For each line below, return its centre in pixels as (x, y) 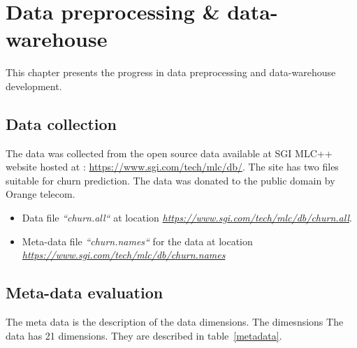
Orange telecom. (41, 194)
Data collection (61, 123)
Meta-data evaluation (85, 292)
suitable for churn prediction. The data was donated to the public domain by (170, 180)
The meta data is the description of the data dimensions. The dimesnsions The (175, 322)
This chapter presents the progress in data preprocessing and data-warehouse (171, 72)
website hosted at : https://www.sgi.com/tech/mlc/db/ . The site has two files (172, 167)
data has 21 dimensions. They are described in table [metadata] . (144, 335)
